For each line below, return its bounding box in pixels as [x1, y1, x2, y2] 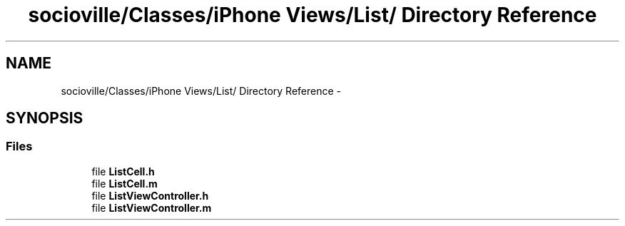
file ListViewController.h [91, 189, 209, 202]
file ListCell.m [91, 177, 158, 190]
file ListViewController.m [91, 201, 212, 214]
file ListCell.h [91, 165, 155, 178]
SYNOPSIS [6, 109, 83, 128]
